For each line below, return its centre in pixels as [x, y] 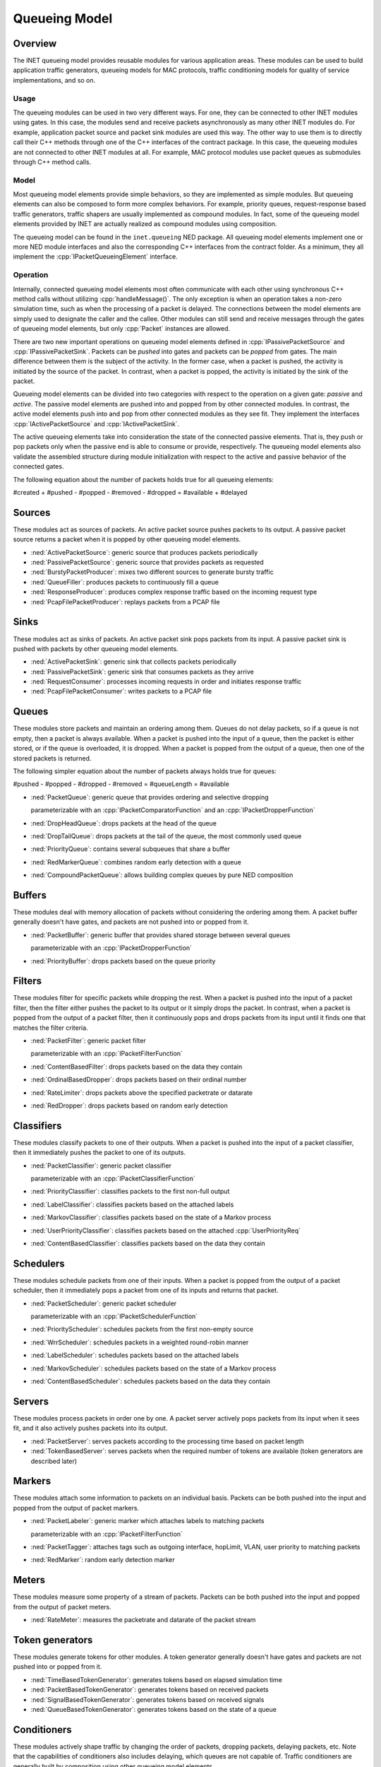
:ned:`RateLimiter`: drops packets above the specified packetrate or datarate [142, 1093]
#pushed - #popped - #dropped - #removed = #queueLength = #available [121, 784]
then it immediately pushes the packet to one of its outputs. [99, 1153]
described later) [54, 1461]
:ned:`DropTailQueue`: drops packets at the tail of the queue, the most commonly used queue [166, 836]
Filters [28, 981]
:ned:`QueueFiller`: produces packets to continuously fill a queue [125, 582]
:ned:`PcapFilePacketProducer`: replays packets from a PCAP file [125, 601]
